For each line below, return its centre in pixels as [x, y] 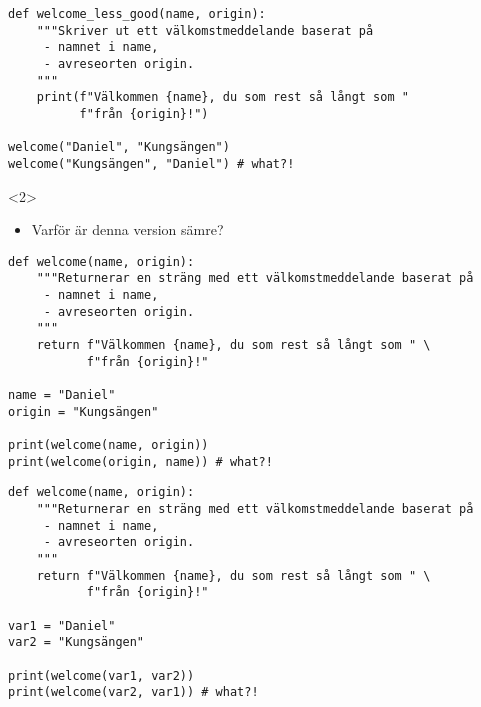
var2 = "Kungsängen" [76, 642]
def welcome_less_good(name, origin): [137, 14]
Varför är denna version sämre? [127, 229]
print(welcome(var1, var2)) [101, 675]
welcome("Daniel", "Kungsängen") [119, 147]
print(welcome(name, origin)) [108, 444]
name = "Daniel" [62, 395]
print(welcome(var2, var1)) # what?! [133, 692]
